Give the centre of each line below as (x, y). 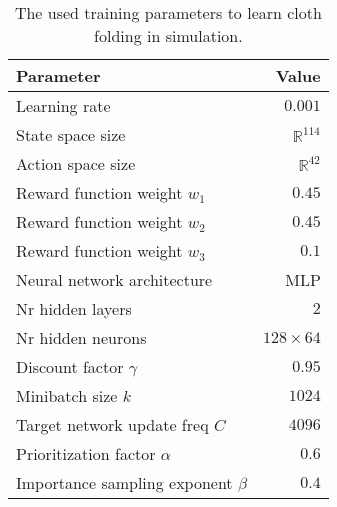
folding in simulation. (168, 35)
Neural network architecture (114, 279)
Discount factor (70, 366)
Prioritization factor (86, 453)
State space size (71, 134)
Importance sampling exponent (124, 482)
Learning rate (63, 105)
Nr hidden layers (74, 308)
